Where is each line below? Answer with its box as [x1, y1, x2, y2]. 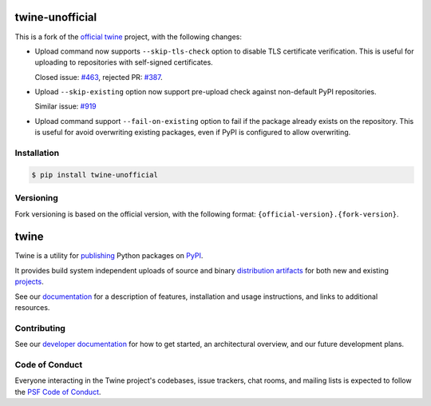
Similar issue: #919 [34, 101, 97, 111]
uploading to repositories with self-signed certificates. [34, 58, 213, 67]
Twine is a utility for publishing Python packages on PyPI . [14, 251, 204, 261]
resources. [14, 303, 50, 312]
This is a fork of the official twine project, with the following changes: [14, 32, 243, 42]
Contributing [14, 322, 65, 333]
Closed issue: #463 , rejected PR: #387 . [34, 72, 163, 82]
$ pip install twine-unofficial [31, 170, 159, 179]
